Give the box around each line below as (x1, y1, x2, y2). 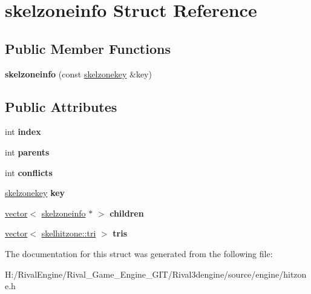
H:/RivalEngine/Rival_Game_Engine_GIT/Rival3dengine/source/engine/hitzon (5, 267, 307, 280)
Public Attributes (5, 97, 117, 116)
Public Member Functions (5, 39, 171, 57)
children (110, 206, 144, 219)
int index (5, 125, 41, 138)
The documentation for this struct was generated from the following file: (5, 247, 273, 260)
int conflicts (5, 166, 53, 178)
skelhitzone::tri (41, 227, 96, 240)
